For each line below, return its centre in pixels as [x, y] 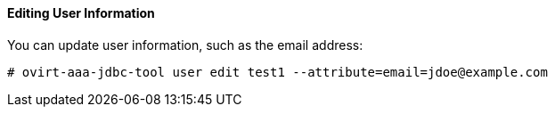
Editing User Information [81, 13]
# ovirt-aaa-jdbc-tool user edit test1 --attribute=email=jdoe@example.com [277, 72]
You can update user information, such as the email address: [185, 45]
